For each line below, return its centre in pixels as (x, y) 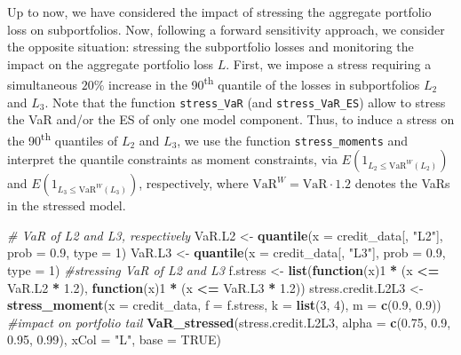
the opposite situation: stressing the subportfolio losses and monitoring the (211, 47)
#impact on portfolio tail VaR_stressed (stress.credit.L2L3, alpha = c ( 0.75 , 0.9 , (229, 322)
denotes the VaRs (402, 183)
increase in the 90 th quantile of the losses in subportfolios (264, 83)
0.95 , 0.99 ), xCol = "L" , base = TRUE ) (115, 339)
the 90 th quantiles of (63, 138)
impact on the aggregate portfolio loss (111, 63)
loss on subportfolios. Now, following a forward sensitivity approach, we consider (226, 29)
